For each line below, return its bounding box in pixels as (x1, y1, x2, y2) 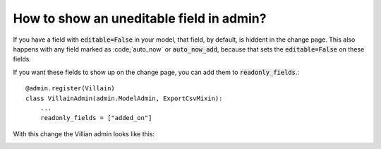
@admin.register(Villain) (25, 85, 116, 93)
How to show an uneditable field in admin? (13, 11, 267, 26)
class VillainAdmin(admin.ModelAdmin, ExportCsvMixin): (25, 94, 223, 102)
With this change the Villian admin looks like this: (13, 129, 155, 138)
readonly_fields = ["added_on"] (40, 114, 152, 122)
